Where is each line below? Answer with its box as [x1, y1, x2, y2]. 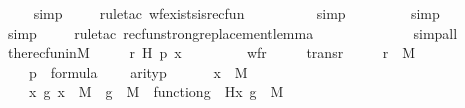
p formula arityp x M [28, 61, 248, 82]
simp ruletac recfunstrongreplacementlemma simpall [7, 22, 458, 43]
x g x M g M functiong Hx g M [28, 81, 284, 102]
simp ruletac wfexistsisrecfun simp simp [33, 3, 440, 23]
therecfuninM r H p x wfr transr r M [7, 42, 416, 63]
